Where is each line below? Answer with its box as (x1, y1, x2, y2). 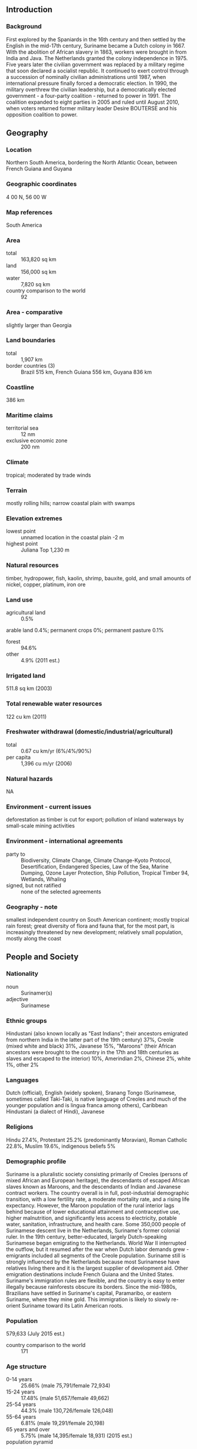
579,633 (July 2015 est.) (6, 1330, 65, 1337)
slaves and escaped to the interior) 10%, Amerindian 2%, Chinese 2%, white (6, 1055, 191, 1062)
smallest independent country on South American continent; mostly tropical (6, 916, 189, 923)
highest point (6, 540, 38, 547)
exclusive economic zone (6, 437, 68, 444)
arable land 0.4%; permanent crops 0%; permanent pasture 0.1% (6, 626, 164, 633)
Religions (6, 1123, 34, 1131)
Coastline (6, 383, 34, 391)
